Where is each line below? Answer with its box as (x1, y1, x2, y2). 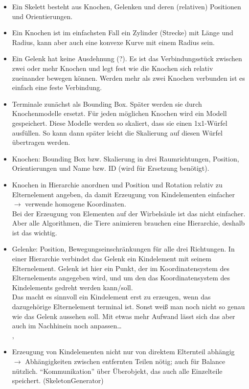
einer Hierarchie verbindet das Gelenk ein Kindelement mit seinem (12, 253, 211, 264)
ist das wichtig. (12, 227, 57, 237)
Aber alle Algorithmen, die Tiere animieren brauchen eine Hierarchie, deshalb (12, 218, 245, 228)
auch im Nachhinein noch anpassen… (12, 320, 122, 331)
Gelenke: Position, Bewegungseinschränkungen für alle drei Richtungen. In (12, 244, 235, 254)
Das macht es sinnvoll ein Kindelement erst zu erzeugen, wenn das (12, 292, 211, 302)
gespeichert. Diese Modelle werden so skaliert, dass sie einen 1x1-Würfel (12, 117, 227, 128)
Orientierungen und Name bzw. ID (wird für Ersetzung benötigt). (12, 163, 209, 173)
